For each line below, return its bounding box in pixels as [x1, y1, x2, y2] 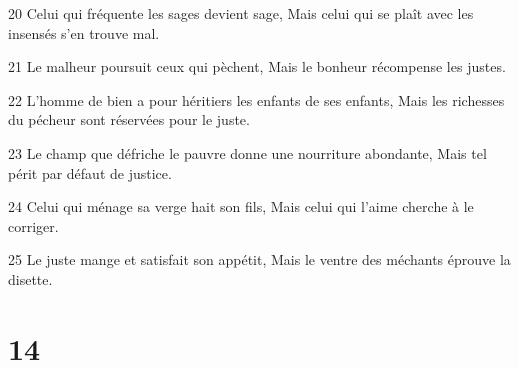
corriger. [8, 215, 59, 236]
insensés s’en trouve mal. [8, 22, 160, 43]
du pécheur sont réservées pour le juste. [8, 109, 250, 130]
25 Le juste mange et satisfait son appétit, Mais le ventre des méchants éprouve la [8, 249, 511, 270]
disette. [8, 268, 53, 289]
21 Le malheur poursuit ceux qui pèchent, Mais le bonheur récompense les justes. [8, 56, 506, 77]
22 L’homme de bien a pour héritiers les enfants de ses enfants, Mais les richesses [8, 89, 505, 110]
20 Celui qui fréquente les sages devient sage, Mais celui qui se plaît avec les [8, 3, 474, 23]
